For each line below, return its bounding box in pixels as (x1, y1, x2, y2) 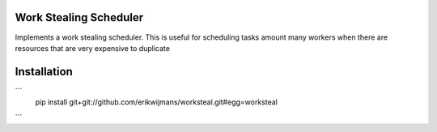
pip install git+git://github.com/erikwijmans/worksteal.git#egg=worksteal (35, 97, 278, 107)
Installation (15, 65, 73, 79)
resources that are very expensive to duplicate (15, 43, 170, 53)
